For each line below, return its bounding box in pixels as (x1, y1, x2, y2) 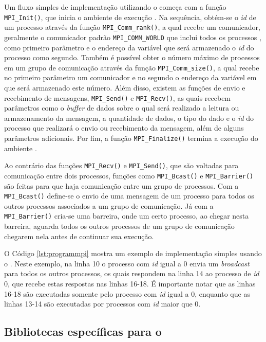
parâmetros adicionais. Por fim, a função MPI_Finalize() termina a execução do (4, 133, 258, 143)
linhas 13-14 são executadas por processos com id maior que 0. (4, 298, 201, 309)
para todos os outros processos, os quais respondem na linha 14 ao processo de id (4, 268, 259, 279)
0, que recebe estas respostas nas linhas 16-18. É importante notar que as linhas (4, 278, 256, 289)
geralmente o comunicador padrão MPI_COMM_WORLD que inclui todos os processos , (4, 31, 261, 42)
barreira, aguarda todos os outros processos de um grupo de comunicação (4, 221, 235, 231)
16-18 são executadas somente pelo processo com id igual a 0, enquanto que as (4, 288, 250, 299)
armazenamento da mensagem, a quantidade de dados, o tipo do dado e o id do (4, 112, 254, 123)
